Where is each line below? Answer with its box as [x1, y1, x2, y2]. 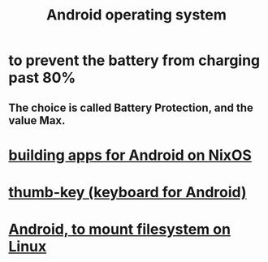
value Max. [8, 114, 66, 127]
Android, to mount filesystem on [8, 221, 231, 238]
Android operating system [45, 6, 227, 24]
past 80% [8, 69, 76, 87]
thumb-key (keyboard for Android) [8, 183, 247, 201]
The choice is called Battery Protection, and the [8, 101, 254, 114]
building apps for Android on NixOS [8, 146, 252, 164]
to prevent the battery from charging [8, 51, 261, 70]
